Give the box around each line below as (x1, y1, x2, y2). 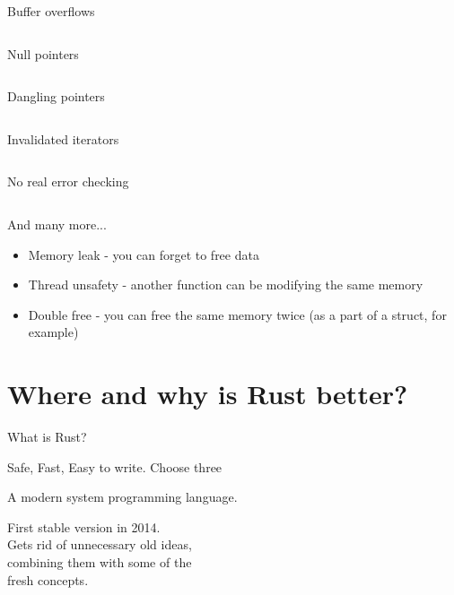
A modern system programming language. (7, 487, 238, 506)
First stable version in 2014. (7, 517, 161, 536)
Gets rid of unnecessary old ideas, (7, 535, 192, 554)
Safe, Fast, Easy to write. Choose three (7, 457, 223, 476)
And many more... (7, 214, 107, 233)
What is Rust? (7, 427, 87, 446)
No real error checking (7, 172, 129, 191)
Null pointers (7, 44, 79, 63)
